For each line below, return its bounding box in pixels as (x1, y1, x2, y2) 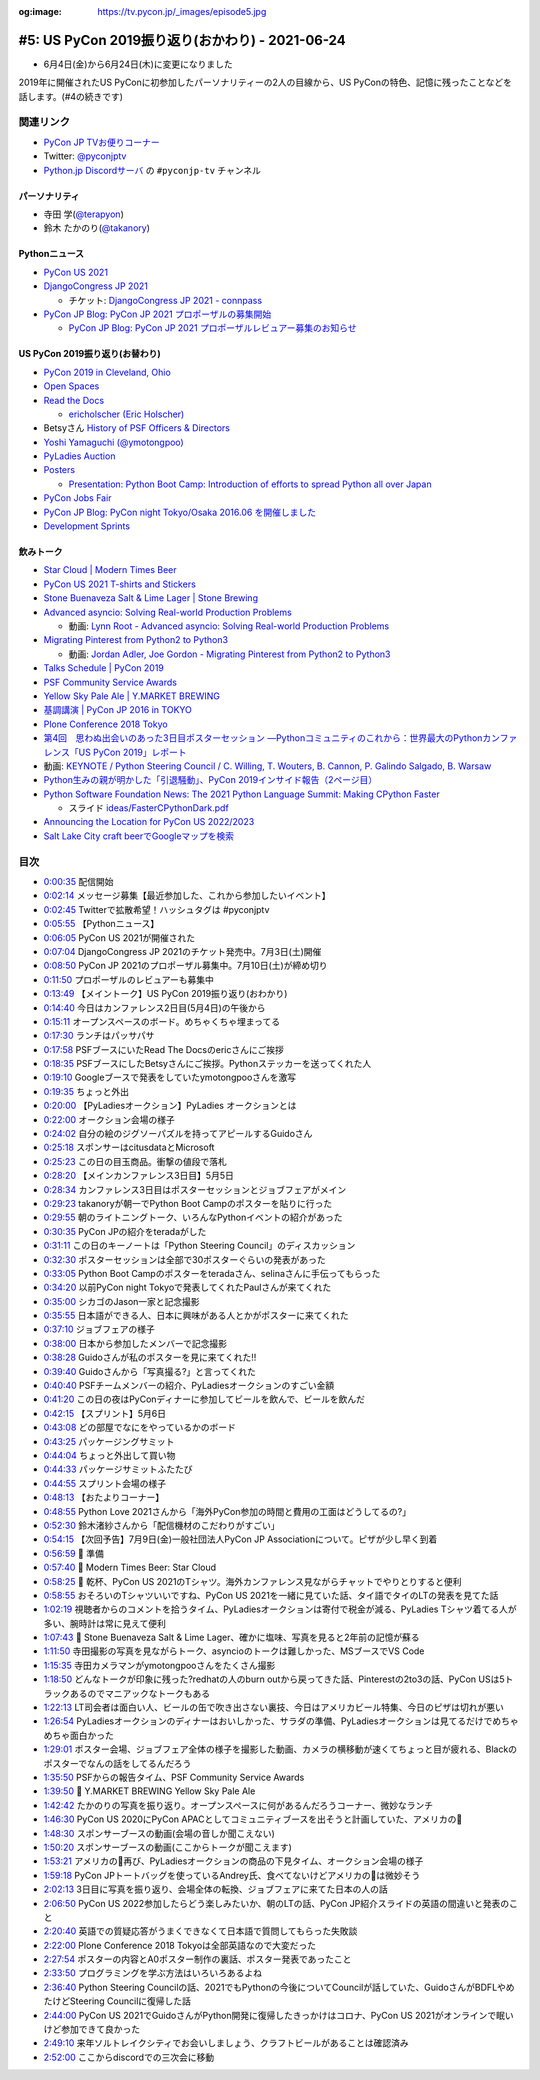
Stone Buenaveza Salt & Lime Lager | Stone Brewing (43, 592, 259, 604)
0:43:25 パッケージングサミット (43, 1435, 175, 1447)
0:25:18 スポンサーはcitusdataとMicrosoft (43, 1141, 215, 1154)
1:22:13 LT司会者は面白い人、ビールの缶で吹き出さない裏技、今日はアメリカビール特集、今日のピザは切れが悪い (43, 1701, 505, 1714)
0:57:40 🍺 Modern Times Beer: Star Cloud (43, 1561, 217, 1574)
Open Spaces (43, 380, 100, 392)
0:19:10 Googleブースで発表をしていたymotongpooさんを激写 (43, 1071, 297, 1084)
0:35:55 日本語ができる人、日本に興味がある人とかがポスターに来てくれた (43, 1310, 349, 1322)
